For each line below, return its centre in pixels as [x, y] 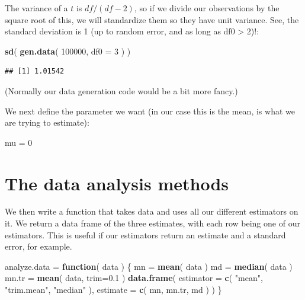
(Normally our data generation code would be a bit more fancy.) [121, 90]
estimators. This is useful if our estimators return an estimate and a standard [145, 234]
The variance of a [36, 8]
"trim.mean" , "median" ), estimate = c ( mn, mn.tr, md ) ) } [113, 290]
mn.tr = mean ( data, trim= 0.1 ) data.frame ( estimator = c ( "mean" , [134, 278]
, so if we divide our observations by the [207, 8]
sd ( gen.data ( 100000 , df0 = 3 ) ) [68, 51]
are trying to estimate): [47, 122]
